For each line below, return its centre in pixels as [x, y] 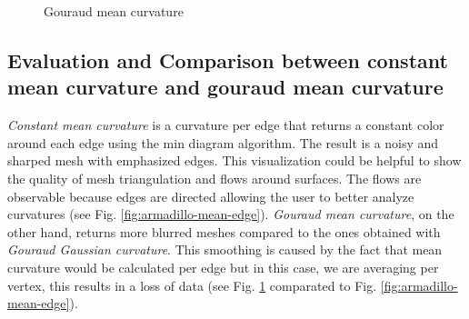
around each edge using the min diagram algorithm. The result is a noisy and [223, 142]
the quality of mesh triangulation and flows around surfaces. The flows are [215, 178]
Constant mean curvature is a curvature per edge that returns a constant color [226, 125]
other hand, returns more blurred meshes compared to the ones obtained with [224, 231]
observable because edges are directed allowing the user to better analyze [211, 196]
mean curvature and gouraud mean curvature [225, 87]
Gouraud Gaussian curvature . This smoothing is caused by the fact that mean [225, 249]
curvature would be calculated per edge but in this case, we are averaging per [223, 267]
